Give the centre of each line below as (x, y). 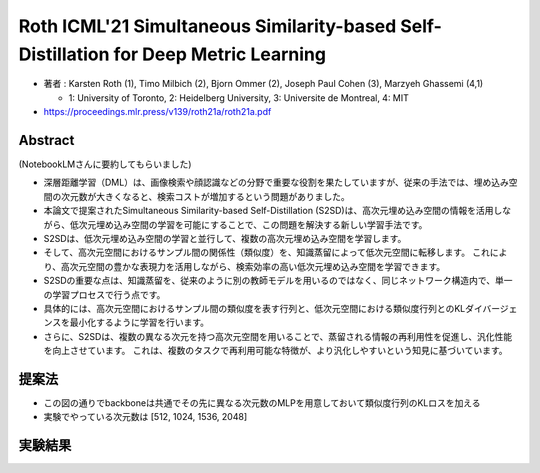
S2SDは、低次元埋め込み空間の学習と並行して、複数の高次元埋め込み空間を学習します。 (225, 238)
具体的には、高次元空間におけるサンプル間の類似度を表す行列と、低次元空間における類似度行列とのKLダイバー (271, 308)
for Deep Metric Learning (220, 54)
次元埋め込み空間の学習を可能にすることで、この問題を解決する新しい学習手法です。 (253, 224)
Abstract (46, 140)
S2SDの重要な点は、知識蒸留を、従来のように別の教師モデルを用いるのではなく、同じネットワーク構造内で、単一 (278, 281)
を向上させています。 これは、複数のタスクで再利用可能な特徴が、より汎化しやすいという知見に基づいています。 (276, 351)
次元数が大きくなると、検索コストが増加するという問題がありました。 (205, 196)
